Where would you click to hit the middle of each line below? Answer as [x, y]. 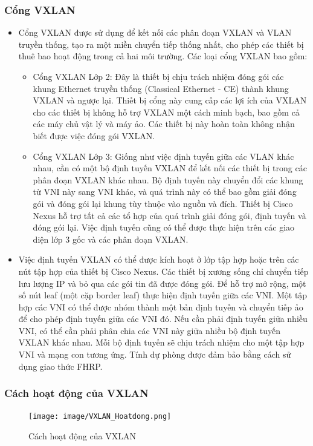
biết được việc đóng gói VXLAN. [94, 135]
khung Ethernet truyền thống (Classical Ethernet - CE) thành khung [161, 88]
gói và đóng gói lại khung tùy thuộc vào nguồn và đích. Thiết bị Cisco [163, 203]
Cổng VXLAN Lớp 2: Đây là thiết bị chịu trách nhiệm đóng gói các [158, 76]
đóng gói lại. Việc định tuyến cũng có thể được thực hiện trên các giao [164, 227]
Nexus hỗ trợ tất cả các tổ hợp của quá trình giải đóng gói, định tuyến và [169, 215]
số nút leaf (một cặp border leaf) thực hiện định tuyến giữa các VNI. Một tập [163, 295]
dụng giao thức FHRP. [60, 366]
